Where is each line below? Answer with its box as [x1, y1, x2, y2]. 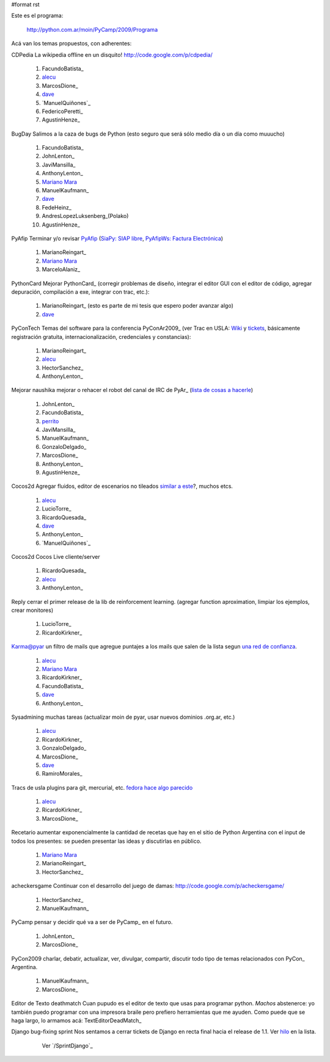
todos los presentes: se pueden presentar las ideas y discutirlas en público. [11, 837, 202, 845]
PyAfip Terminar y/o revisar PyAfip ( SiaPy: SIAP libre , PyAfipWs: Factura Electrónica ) [11, 235, 223, 242]
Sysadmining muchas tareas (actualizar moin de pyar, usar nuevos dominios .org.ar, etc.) [11, 713, 235, 721]
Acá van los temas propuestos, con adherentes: [11, 40, 132, 47]
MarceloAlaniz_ [42, 266, 81, 273]
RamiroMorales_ [42, 770, 82, 777]
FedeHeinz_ [42, 203, 71, 211]
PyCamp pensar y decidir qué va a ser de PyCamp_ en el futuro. [11, 918, 173, 926]
